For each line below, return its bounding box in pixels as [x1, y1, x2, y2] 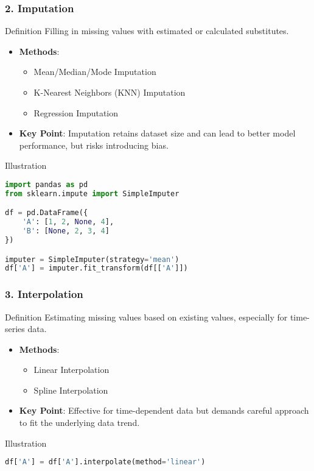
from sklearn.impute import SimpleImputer [5, 189, 180, 198]
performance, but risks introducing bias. [19, 138, 169, 151]
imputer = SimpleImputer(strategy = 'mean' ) [5, 255, 180, 264]
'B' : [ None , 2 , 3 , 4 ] [22, 227, 110, 236]
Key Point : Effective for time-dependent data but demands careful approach [19, 404, 309, 417]
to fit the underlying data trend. [19, 416, 140, 429]
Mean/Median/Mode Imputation [33, 65, 156, 78]
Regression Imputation [33, 106, 119, 119]
